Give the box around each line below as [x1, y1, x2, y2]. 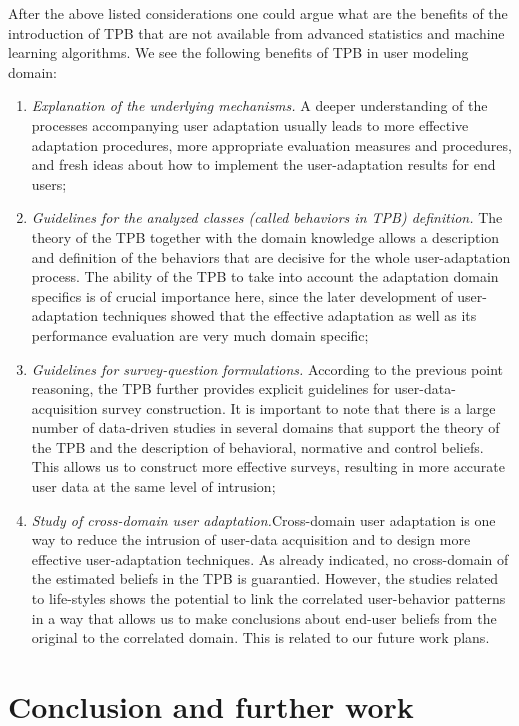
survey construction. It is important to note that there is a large [102, 397, 496, 418]
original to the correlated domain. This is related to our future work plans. [31, 627, 490, 648]
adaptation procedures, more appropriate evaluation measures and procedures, [31, 134, 512, 155]
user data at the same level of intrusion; [31, 476, 276, 497]
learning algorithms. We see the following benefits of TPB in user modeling [8, 42, 469, 63]
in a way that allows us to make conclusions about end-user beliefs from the [31, 607, 497, 628]
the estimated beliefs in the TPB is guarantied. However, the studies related [31, 568, 499, 589]
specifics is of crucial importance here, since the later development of [31, 285, 453, 306]
